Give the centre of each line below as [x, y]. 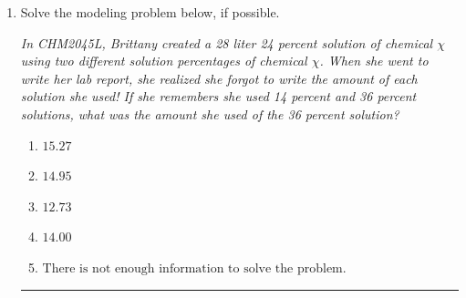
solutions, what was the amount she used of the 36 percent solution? [210, 113]
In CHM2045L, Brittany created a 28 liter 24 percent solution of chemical [227, 42]
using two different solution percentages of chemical [164, 61]
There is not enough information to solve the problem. [194, 268]
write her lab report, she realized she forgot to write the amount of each [219, 78]
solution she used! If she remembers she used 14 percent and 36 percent [218, 96]
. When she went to [374, 61]
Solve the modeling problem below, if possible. [150, 12]
